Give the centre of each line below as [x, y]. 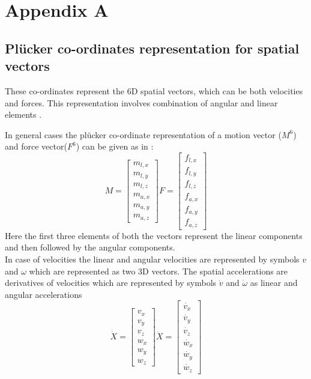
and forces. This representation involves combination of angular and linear [141, 102]
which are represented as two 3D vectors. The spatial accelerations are [159, 271]
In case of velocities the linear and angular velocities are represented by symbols [152, 259]
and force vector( [36, 146]
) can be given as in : [115, 146]
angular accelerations [44, 294]
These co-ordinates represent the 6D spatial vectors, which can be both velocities [154, 90]
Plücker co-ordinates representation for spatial [152, 48]
